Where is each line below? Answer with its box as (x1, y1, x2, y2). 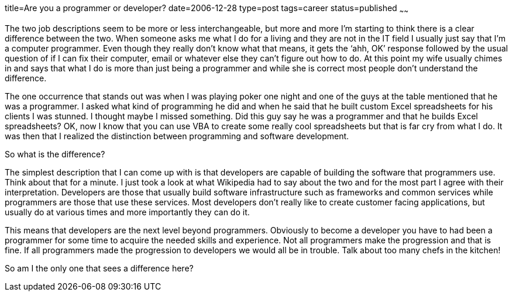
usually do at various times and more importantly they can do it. (5, 206, 250, 217)
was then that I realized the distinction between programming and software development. (5, 130, 349, 141)
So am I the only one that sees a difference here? (5, 263, 194, 273)
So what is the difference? (5, 149, 105, 159)
